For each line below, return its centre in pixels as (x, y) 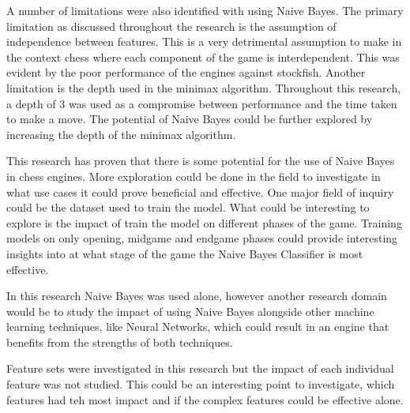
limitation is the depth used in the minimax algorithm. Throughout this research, (204, 87)
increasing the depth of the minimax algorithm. (121, 134)
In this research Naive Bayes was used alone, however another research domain (197, 296)
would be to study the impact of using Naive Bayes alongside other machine (190, 311)
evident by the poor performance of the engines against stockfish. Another (186, 72)
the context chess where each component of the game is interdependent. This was (203, 56)
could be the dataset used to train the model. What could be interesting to (188, 207)
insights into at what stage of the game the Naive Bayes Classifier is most (185, 253)
